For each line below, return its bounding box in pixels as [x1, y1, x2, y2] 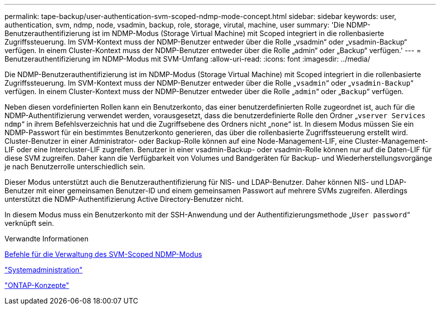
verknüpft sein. [5, 219, 54, 227]
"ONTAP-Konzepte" [5, 281, 69, 289]
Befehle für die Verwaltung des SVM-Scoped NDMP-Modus [5, 250, 202, 258]
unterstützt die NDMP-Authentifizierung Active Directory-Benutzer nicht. [5, 195, 244, 203]
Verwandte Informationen [5, 234, 89, 243]
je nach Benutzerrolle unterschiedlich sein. [5, 162, 145, 171]
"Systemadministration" [5, 265, 83, 274]
